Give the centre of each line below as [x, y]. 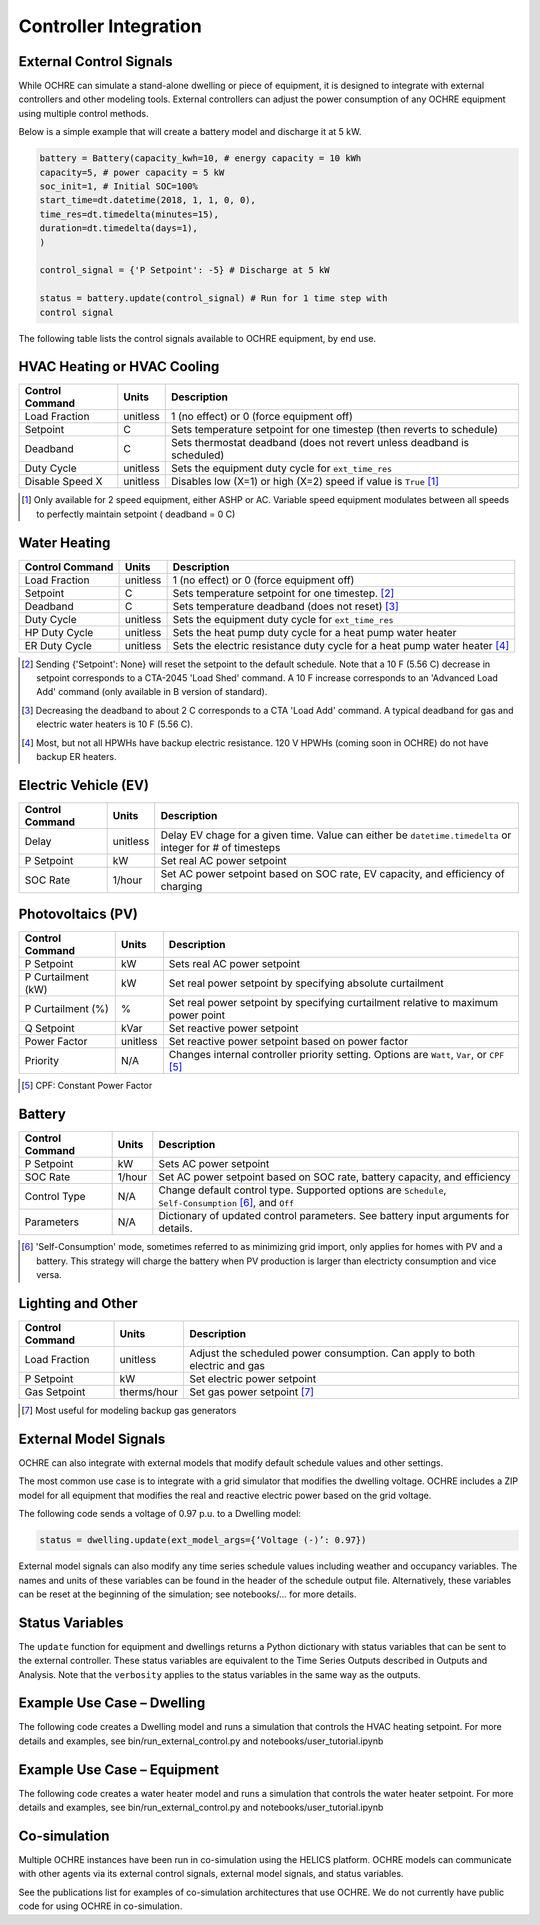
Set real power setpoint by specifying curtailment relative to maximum [333, 1003]
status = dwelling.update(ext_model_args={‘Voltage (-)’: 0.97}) [203, 1540]
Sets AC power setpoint [214, 1164]
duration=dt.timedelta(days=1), [119, 228]
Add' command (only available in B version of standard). [152, 692]
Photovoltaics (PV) [78, 914]
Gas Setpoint [55, 1392]
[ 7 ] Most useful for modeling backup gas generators [129, 1411]
